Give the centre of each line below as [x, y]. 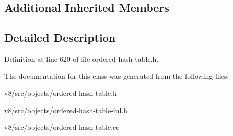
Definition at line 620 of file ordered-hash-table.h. [81, 58]
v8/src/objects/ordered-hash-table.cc [62, 127]
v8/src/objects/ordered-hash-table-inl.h [66, 110]
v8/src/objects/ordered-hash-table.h [61, 93]
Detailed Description [60, 37]
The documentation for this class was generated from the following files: [117, 76]
